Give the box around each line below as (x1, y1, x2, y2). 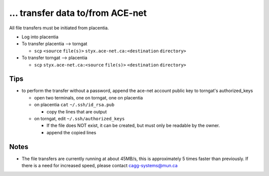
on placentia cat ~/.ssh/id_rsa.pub (34, 102, 115, 108)
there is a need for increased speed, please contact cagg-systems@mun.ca (21, 163, 178, 169)
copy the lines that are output (46, 108, 107, 114)
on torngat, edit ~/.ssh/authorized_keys (34, 115, 125, 121)
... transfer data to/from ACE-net (9, 7, 147, 18)
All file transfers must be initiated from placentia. (9, 25, 109, 31)
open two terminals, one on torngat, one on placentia (34, 94, 143, 100)
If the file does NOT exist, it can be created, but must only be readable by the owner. (46, 122, 220, 129)
